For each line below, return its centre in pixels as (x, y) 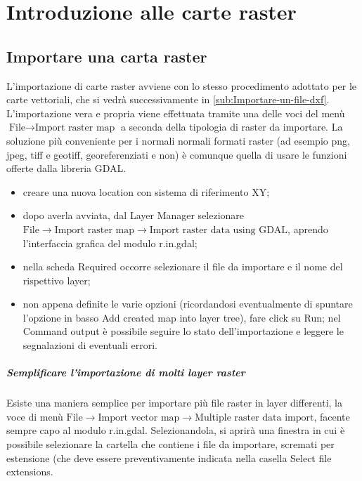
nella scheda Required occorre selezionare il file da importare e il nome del (183, 266)
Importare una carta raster (107, 56)
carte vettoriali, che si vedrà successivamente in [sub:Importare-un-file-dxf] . (168, 99)
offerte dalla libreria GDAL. (66, 168)
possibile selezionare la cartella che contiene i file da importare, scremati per (170, 444)
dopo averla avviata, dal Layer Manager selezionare (134, 215)
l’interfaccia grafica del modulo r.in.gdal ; (110, 243)
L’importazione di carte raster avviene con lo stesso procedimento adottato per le (182, 85)
